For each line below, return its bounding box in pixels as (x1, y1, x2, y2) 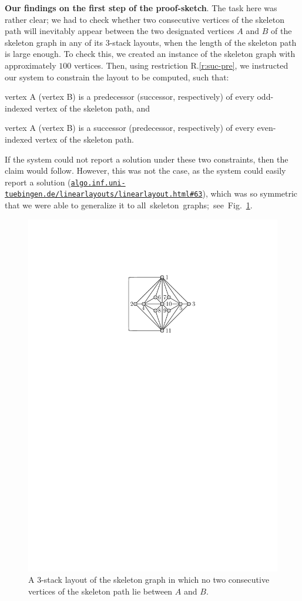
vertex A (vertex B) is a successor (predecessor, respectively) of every (5, 121, 254, 134)
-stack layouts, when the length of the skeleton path (109, 36, 297, 48)
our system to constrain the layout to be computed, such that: (5, 70, 229, 83)
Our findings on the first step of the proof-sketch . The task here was (5, 2, 277, 13)
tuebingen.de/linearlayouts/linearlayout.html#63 (5, 190, 203, 199)
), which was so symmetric (202, 187, 298, 200)
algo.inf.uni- (71, 178, 126, 187)
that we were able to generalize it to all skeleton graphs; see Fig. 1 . (5, 199, 253, 211)
